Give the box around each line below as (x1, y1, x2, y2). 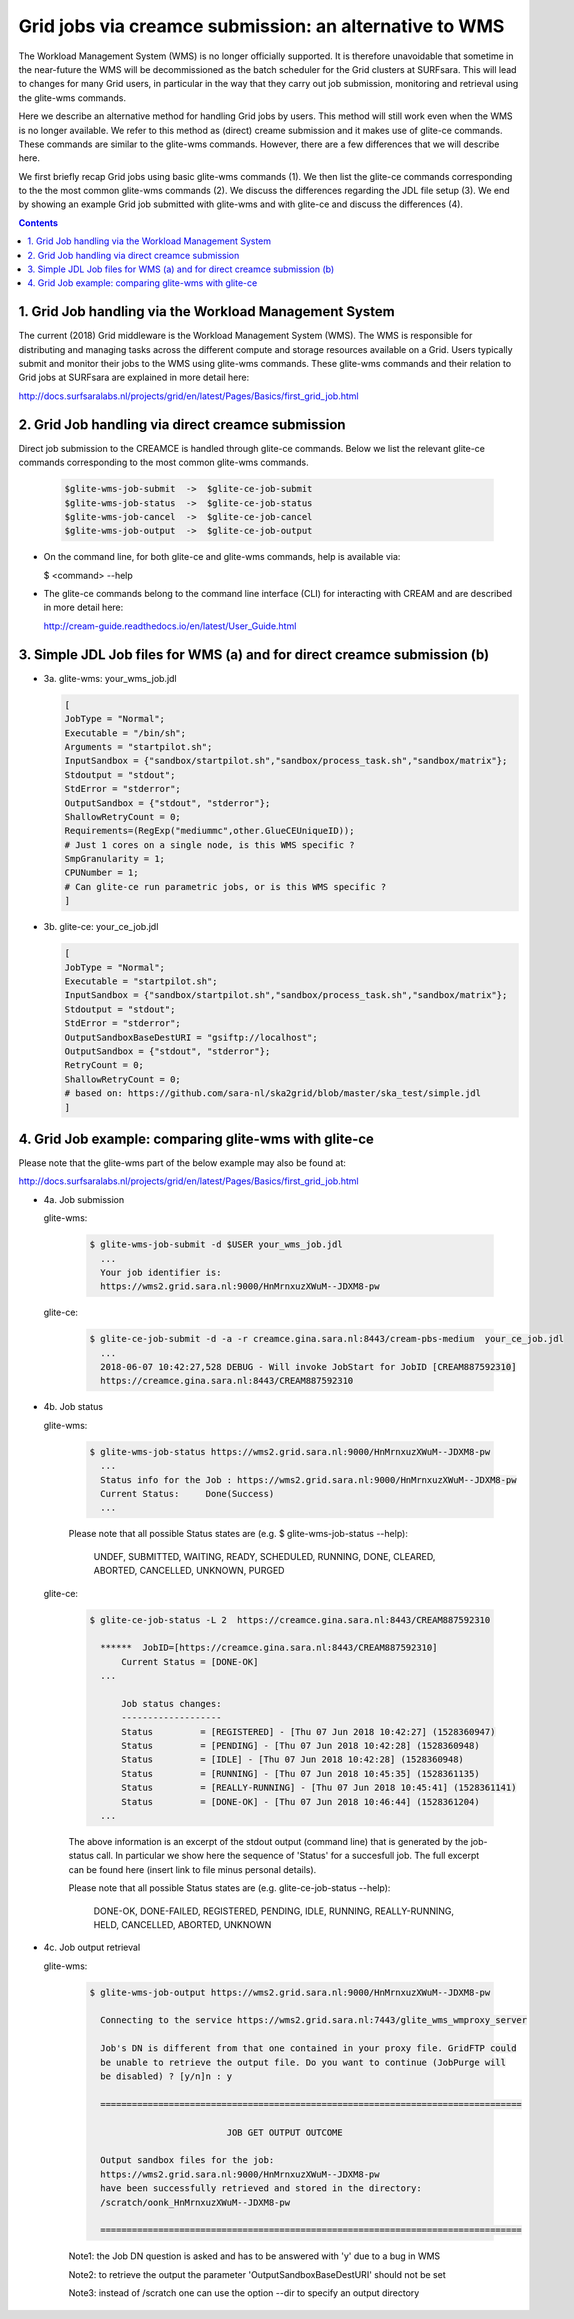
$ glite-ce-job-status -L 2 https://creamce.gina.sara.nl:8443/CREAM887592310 (89, 1614, 491, 1625)
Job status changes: (121, 1698, 222, 1709)
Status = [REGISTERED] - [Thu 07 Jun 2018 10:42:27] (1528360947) (121, 1726, 496, 1737)
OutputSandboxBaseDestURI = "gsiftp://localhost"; (64, 1031, 319, 1043)
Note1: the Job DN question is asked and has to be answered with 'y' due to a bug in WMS (68, 2250, 441, 2262)
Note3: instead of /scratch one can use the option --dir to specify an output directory (68, 2287, 420, 2299)
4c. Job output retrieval (43, 1941, 141, 1954)
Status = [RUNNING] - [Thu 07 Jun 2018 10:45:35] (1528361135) (121, 1768, 480, 1779)
